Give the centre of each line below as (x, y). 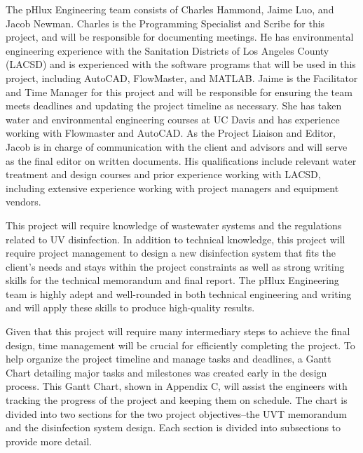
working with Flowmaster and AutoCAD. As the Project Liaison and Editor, (171, 133)
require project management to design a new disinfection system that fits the (171, 253)
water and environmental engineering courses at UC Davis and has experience (173, 119)
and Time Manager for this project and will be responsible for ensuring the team (179, 92)
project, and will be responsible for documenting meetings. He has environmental (180, 37)
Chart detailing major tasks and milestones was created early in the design (166, 372)
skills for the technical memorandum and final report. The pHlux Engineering (172, 280)
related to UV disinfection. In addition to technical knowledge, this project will (176, 239)
